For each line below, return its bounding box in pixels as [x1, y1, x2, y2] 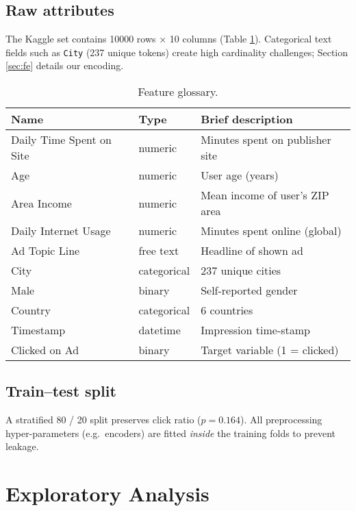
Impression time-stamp [201, 322, 310, 338]
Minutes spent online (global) [201, 223, 342, 239]
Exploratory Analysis [5, 479, 209, 508]
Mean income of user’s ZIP [201, 187, 329, 203]
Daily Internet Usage [11, 223, 111, 239]
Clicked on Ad [11, 342, 79, 358]
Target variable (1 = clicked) [201, 342, 339, 358]
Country [11, 302, 51, 319]
